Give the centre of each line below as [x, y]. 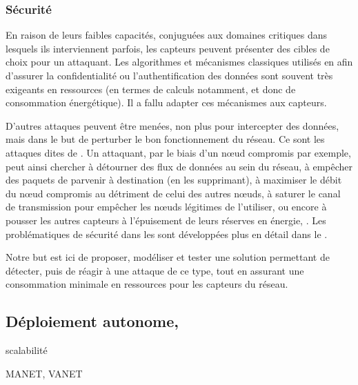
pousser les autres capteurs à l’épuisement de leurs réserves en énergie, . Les [166, 220]
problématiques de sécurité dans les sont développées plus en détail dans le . [167, 234]
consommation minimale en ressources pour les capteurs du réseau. [147, 284]
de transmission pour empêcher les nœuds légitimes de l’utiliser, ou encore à [166, 207]
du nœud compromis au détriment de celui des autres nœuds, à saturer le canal [173, 193]
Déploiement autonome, [92, 321]
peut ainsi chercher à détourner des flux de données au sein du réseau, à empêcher [179, 166]
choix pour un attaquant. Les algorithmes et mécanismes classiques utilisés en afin [179, 62]
